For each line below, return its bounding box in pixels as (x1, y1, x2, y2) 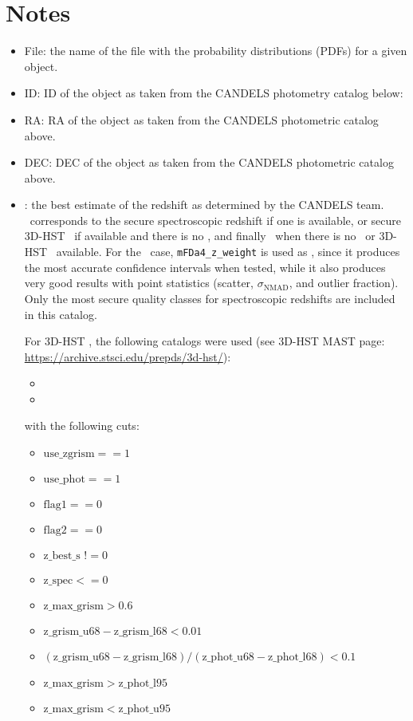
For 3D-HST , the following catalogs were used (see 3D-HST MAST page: (24, 333, 385, 349)
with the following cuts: (24, 417, 140, 434)
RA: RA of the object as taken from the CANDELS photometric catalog (24, 111, 379, 128)
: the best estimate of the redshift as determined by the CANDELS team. (24, 196, 384, 213)
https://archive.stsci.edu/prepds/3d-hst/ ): (24, 348, 231, 364)
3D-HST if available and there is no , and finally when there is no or (24, 227, 376, 244)
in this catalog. (24, 305, 97, 322)
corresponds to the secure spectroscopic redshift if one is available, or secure (29, 211, 401, 228)
